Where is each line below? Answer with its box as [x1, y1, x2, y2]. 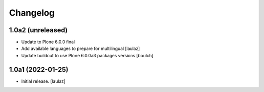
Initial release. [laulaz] [21, 78, 66, 84]
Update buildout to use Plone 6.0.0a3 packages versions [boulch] [21, 52, 154, 58]
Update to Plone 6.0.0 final [21, 39, 75, 45]
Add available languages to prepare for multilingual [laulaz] [21, 46, 140, 51]
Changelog [9, 7, 55, 18]
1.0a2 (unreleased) [9, 26, 68, 34]
